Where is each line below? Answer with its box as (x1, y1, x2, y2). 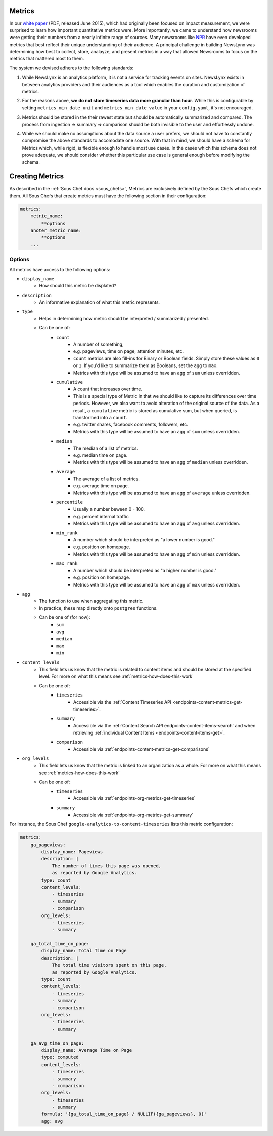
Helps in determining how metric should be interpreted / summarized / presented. (39, 315, 209, 321)
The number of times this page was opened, (52, 863, 162, 869)
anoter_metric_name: (30, 228, 82, 233)
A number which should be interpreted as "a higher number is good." (73, 567, 217, 573)
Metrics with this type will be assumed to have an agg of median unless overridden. (73, 459, 248, 465)
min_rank (56, 530, 78, 536)
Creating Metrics (9, 172, 64, 181)
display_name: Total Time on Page (41, 948, 127, 954)
